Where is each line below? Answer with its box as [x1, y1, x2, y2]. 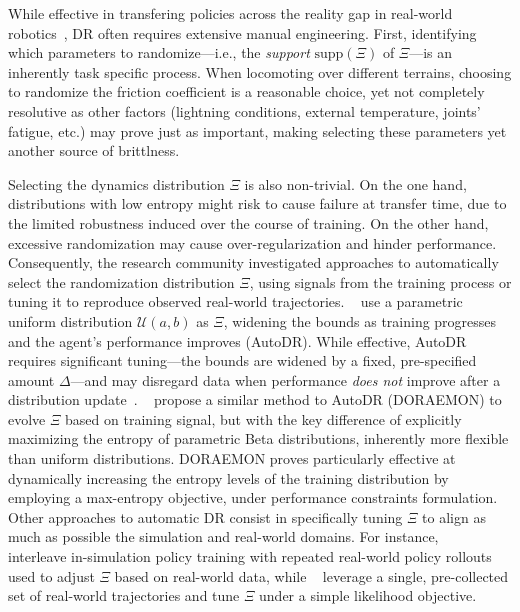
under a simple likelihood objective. [259, 585, 477, 606]
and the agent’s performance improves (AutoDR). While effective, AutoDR [8, 330, 467, 351]
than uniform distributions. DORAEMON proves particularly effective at [8, 448, 456, 469]
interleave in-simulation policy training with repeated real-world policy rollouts [8, 546, 492, 567]
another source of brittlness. [8, 140, 180, 161]
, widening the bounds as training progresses [223, 310, 497, 331]
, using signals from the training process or [249, 271, 512, 292]
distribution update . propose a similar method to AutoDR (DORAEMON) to [8, 389, 502, 410]
